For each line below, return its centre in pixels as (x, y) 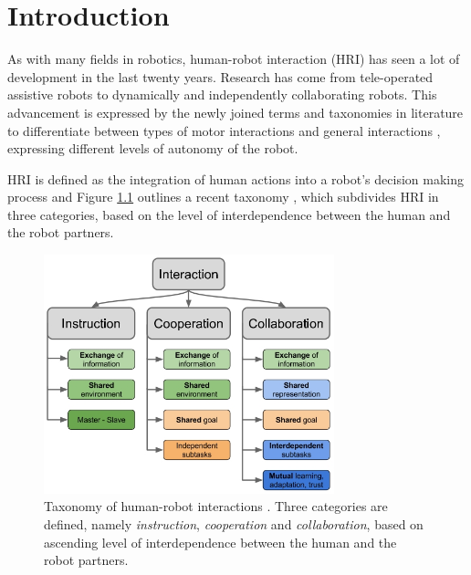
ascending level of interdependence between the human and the (220, 542)
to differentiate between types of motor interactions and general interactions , (224, 130)
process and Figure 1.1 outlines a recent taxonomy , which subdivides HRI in (223, 197)
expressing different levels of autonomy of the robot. (153, 148)
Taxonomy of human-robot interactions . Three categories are (216, 506)
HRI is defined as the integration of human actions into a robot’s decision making (235, 178)
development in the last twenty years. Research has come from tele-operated (220, 76)
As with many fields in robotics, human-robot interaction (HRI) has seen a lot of (234, 59)
